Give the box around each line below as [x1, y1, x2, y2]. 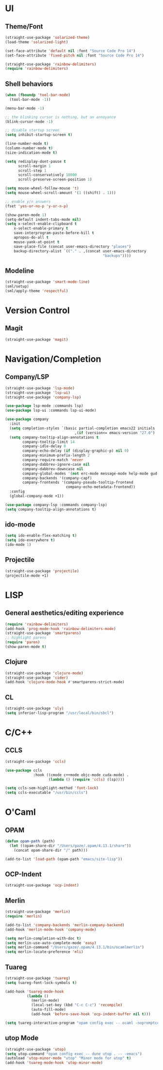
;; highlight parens [5, 635, 47, 640]
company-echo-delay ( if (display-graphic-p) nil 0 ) [22, 448, 130, 454]
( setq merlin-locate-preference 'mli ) [5, 949, 83, 954]
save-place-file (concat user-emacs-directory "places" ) [14, 244, 131, 249]
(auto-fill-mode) [31, 1007, 66, 1012]
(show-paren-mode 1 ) [5, 212, 47, 217]
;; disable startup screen [5, 128, 60, 133]
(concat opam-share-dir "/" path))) [14, 848, 88, 853]
